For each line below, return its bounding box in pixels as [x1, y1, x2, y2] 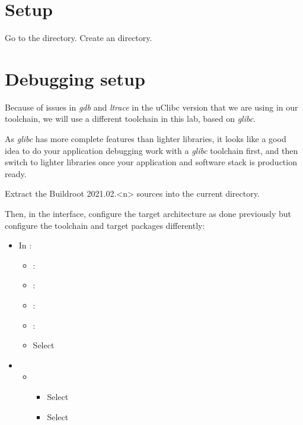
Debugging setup [5, 66, 145, 90]
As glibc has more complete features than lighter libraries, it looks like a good [5, 133, 286, 145]
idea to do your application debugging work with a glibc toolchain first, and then [5, 144, 298, 156]
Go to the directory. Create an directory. [5, 32, 152, 44]
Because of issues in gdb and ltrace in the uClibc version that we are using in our [5, 100, 298, 113]
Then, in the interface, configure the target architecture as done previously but [5, 207, 292, 219]
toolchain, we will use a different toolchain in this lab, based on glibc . [5, 112, 256, 125]
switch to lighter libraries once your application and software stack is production [5, 156, 297, 168]
